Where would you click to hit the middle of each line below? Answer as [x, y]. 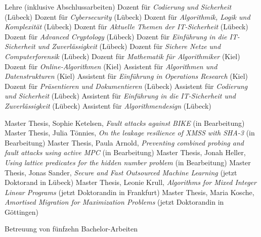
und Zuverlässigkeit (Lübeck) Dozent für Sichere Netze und [129, 46]
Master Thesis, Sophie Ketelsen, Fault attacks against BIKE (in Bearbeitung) [125, 123]
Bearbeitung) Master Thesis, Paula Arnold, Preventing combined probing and [124, 142]
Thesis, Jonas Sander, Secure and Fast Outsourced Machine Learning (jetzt [121, 172]
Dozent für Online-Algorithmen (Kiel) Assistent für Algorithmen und [111, 66]
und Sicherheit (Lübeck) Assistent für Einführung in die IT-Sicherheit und [120, 96]
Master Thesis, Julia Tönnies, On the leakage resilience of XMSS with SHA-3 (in [130, 133]
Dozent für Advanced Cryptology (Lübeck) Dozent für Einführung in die [116, 36]
